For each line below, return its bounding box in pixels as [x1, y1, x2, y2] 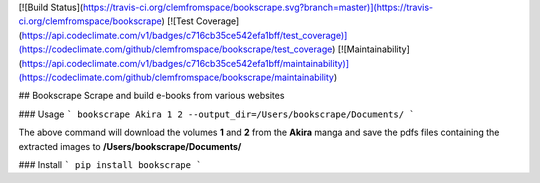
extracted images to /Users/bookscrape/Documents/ [18, 140, 242, 152]
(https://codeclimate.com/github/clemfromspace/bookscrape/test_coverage [18, 43, 333, 55]
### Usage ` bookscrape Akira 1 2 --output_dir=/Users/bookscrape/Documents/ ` [18, 108, 415, 120]
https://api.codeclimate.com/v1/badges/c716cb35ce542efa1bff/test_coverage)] [21, 29, 348, 41]
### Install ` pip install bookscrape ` [18, 158, 202, 170]
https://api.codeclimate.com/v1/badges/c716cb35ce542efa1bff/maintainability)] [21, 57, 350, 69]
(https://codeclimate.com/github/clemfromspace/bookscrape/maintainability [18, 71, 335, 83]
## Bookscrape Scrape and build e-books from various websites [18, 90, 285, 102]
